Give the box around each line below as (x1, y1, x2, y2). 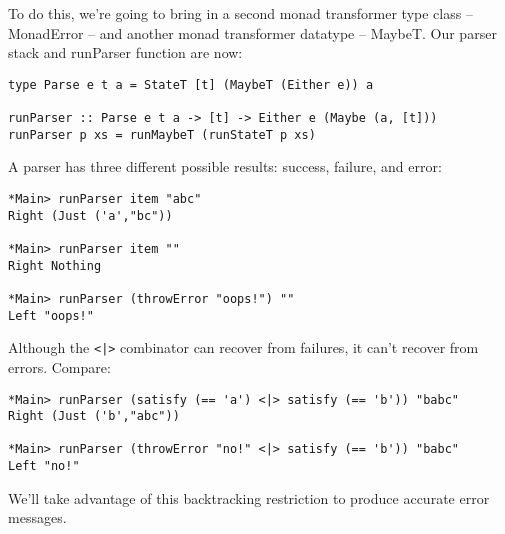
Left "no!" (8, 459, 80, 474)
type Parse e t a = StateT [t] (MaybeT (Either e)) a (8, 77, 374, 92)
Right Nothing (8, 258, 102, 273)
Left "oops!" (8, 308, 94, 323)
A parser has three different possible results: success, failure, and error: (8, 156, 442, 177)
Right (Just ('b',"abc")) (8, 409, 180, 424)
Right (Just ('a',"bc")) (8, 208, 173, 223)
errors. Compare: (8, 356, 111, 377)
